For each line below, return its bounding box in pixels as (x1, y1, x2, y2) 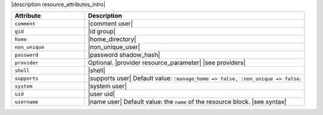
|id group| (87, 27, 116, 36)
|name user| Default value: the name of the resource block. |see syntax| (87, 98, 287, 106)
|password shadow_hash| (87, 51, 160, 59)
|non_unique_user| (87, 43, 141, 51)
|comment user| (87, 20, 133, 28)
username (14, 98, 39, 105)
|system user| (87, 82, 127, 91)
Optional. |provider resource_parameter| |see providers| (87, 58, 246, 67)
